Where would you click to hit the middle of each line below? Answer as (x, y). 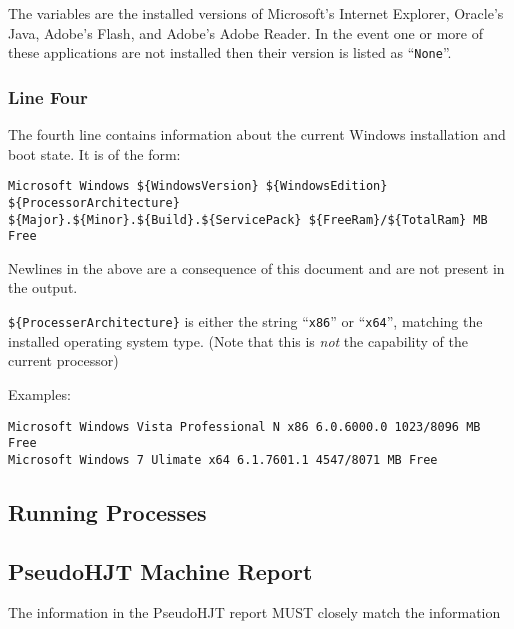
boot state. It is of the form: (94, 153)
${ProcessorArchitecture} (94, 202)
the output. (43, 287)
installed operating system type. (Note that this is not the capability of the (238, 340)
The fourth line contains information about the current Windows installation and (257, 134)
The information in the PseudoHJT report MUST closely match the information (254, 612)
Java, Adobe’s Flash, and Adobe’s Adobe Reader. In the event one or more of (245, 32)
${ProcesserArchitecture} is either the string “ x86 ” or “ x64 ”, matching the (245, 321)
